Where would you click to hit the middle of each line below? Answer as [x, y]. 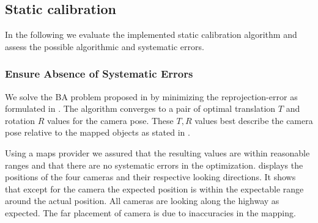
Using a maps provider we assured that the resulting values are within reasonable [157, 152]
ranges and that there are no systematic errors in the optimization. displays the [154, 165]
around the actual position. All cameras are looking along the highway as [142, 201]
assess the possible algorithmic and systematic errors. [105, 46]
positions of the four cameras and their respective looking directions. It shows [150, 177]
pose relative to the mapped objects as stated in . [98, 132]
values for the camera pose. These [110, 120]
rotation [20, 120]
